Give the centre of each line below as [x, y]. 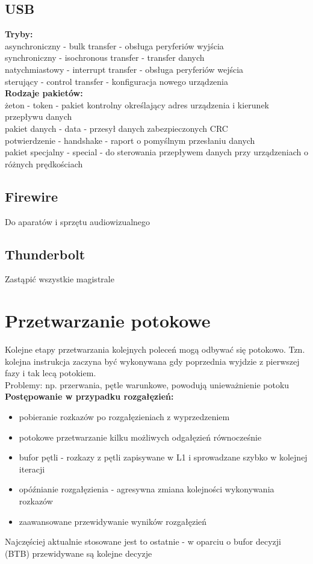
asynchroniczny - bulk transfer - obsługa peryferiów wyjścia [114, 45]
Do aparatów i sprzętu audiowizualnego [78, 221]
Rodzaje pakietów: [44, 93]
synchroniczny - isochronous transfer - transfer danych [105, 57]
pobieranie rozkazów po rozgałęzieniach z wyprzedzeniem [124, 417]
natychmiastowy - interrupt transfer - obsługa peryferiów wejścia [124, 69]
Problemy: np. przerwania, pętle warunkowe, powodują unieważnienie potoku [147, 384]
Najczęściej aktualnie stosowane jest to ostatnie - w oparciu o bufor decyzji [143, 541]
